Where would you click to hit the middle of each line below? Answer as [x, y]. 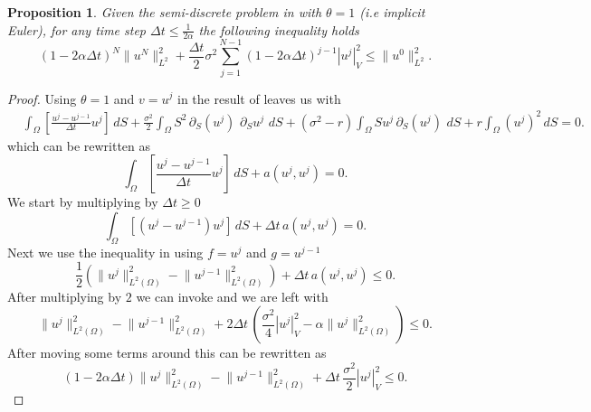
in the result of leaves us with [259, 98]
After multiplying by [65, 296]
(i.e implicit [392, 12]
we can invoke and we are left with [232, 296]
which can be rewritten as [79, 145]
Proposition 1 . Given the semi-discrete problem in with [165, 12]
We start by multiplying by [83, 202]
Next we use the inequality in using [105, 252]
